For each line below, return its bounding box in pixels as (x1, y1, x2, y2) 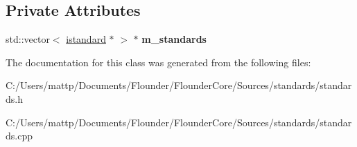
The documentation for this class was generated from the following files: (6, 55, 311, 69)
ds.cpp (6, 128, 33, 143)
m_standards (141, 32, 207, 46)
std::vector (6, 32, 50, 46)
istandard (66, 32, 106, 46)
